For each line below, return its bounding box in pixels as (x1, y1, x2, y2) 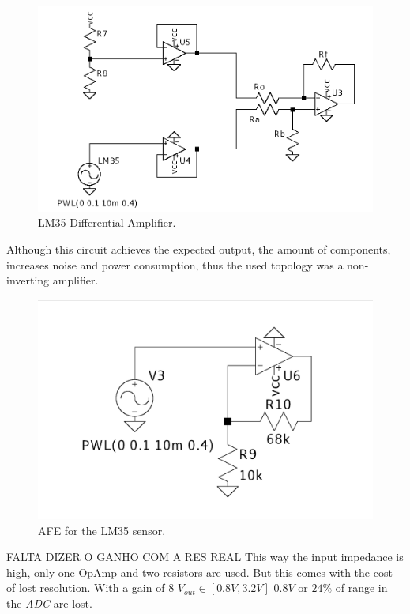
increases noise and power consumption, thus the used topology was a (6, 256, 344, 273)
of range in (335, 579, 388, 596)
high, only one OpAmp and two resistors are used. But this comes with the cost (6, 563, 393, 580)
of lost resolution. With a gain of (6, 579, 165, 596)
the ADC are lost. (6, 595, 92, 612)
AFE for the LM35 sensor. (38, 522, 166, 538)
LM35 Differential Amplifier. (38, 214, 176, 231)
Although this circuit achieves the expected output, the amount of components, (6, 241, 391, 258)
